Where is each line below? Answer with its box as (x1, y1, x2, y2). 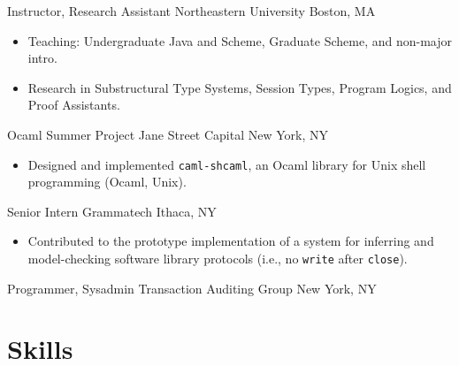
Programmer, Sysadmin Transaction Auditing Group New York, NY (7, 278, 377, 297)
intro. (27, 49, 57, 67)
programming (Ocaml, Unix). (27, 172, 187, 191)
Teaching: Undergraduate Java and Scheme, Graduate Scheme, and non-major (27, 31, 452, 50)
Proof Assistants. (27, 95, 120, 114)
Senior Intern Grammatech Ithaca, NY (7, 202, 217, 220)
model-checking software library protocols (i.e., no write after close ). (27, 249, 408, 267)
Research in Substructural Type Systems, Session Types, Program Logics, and (27, 78, 452, 96)
